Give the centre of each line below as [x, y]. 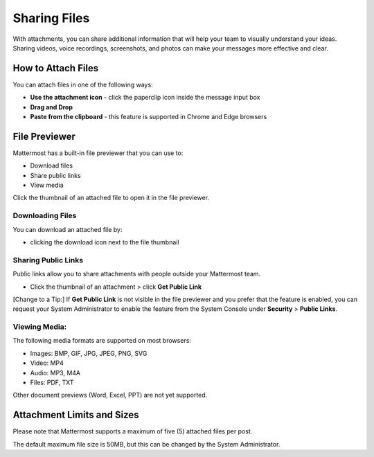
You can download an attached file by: [68, 229]
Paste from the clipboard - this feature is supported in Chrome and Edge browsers [149, 117]
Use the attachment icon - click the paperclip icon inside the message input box [145, 98]
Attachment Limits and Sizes [76, 415]
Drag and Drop [51, 107]
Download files [51, 165]
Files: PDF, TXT [52, 383]
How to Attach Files [56, 68]
